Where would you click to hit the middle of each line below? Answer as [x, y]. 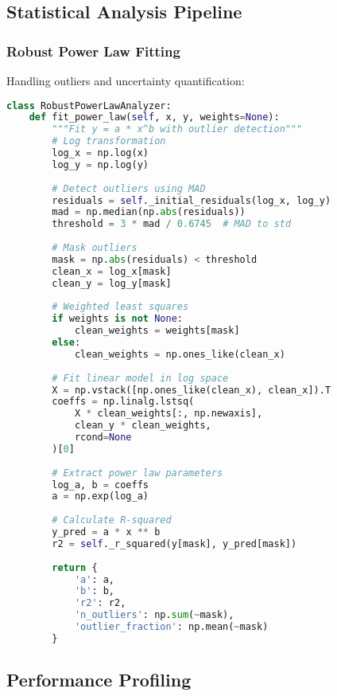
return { [75, 567]
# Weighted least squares [120, 307]
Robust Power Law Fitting [93, 51]
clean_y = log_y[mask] [112, 283]
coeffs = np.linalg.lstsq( [123, 402]
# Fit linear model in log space [140, 378]
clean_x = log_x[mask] [112, 271]
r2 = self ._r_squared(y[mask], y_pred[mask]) [174, 544]
